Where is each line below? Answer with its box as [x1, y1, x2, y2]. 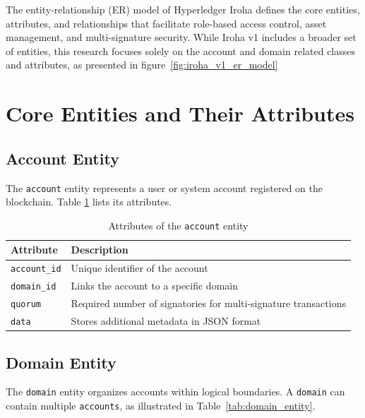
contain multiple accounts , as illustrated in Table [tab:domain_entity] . [6, 398, 316, 413]
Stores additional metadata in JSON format [71, 313, 261, 328]
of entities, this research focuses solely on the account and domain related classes [6, 43, 356, 58]
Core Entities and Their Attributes [6, 99, 354, 128]
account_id [11, 264, 61, 275]
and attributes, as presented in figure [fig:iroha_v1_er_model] [6, 57, 278, 72]
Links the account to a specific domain [71, 278, 238, 293]
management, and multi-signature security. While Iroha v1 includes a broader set [6, 30, 357, 44]
